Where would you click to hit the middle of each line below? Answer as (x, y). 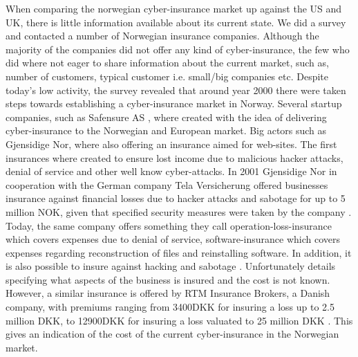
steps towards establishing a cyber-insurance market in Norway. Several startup (174, 103)
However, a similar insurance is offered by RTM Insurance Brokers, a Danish (168, 293)
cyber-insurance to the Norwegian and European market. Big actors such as (166, 130)
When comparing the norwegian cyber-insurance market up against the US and (174, 8)
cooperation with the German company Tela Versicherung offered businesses (167, 184)
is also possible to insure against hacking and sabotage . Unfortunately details (171, 266)
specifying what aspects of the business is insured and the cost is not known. (168, 279)
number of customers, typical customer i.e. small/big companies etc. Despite (167, 76)
